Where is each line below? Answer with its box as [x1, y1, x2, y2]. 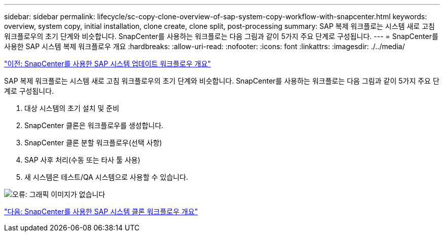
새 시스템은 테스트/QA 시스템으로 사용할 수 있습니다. [24, 173, 189, 181]
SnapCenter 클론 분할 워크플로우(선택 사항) [24, 138, 162, 147]
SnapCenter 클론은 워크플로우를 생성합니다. [24, 121, 164, 130]
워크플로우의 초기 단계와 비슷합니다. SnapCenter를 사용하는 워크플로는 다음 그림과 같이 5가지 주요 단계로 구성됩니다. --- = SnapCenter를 [4, 32, 438, 41]
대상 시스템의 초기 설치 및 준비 [24, 104, 120, 112]
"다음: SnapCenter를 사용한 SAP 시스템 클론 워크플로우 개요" [4, 207, 198, 216]
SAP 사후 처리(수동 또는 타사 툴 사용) [24, 155, 140, 164]
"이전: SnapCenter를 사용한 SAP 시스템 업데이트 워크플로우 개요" [4, 59, 211, 68]
